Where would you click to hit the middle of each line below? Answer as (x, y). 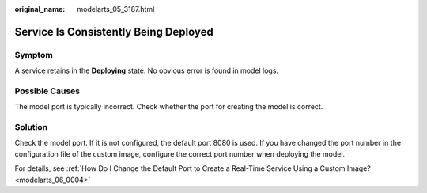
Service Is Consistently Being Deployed (114, 32)
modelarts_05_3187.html (116, 9)
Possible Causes (47, 91)
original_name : (40, 9)
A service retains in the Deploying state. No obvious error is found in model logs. (147, 70)
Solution (31, 127)
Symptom (34, 55)
